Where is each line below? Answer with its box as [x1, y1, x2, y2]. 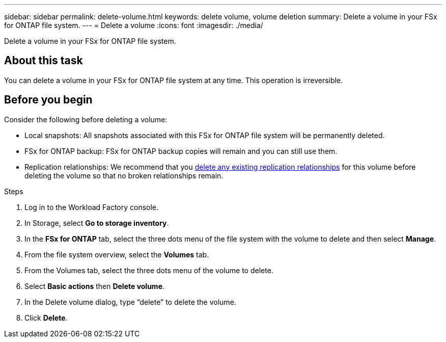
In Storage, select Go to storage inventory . [24, 218, 169, 227]
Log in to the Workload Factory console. [24, 202, 159, 212]
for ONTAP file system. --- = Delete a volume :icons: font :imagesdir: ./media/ [4, 21, 263, 30]
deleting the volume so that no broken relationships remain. [24, 171, 224, 180]
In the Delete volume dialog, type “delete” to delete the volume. [24, 297, 236, 306]
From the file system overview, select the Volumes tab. [24, 250, 209, 259]
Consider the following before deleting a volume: [4, 115, 168, 124]
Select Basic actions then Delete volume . [24, 281, 165, 291]
